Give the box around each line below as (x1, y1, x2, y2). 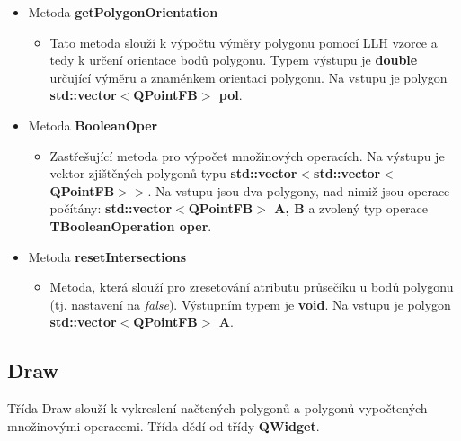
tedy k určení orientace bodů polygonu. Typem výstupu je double (49, 50, 418, 69)
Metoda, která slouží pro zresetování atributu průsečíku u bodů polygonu (49, 277, 454, 296)
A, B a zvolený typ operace (274, 199, 429, 218)
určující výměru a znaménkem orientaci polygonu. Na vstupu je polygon (49, 67, 448, 86)
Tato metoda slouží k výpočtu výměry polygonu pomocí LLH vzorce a (49, 32, 438, 51)
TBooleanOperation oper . (49, 216, 212, 235)
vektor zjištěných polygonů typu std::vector (49, 164, 297, 183)
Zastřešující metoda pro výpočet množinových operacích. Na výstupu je (49, 146, 445, 165)
